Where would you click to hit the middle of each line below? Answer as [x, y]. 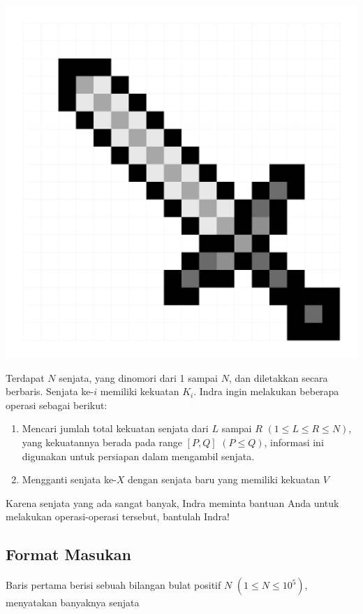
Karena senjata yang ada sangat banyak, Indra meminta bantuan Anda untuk [172, 502]
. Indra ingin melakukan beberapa [266, 391]
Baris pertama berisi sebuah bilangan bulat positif [113, 585]
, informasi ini [294, 442]
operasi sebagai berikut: [57, 405]
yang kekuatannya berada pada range [102, 442]
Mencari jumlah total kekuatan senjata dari [115, 428]
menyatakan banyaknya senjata [73, 602]
